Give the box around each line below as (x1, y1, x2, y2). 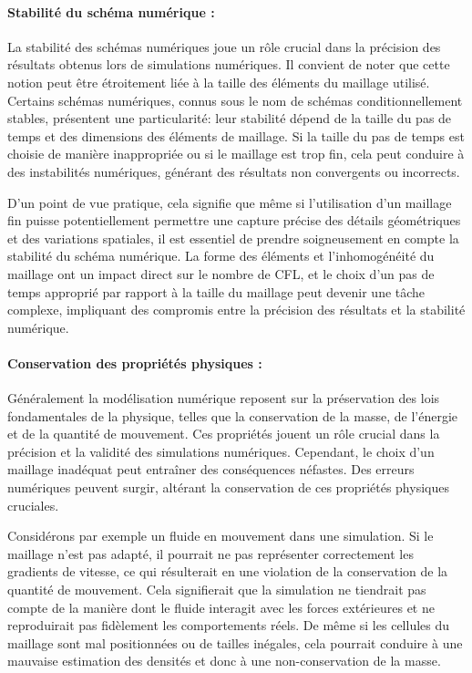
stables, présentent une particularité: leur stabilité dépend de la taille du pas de (7, 109, 452, 128)
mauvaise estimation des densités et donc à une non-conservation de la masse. (7, 651, 441, 670)
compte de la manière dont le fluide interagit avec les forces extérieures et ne (7, 597, 435, 616)
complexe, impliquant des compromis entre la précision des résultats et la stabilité (7, 300, 466, 319)
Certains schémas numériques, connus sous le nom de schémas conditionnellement (7, 90, 463, 109)
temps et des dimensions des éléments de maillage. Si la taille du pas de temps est (7, 126, 465, 145)
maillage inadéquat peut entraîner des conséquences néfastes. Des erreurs (7, 460, 415, 479)
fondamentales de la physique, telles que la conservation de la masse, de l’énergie (7, 406, 457, 425)
